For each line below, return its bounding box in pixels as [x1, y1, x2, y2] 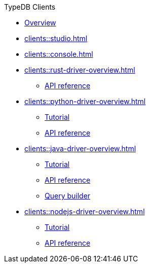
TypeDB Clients [4, 3, 56, 11]
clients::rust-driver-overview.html [24, 65, 135, 74]
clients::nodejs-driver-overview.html [24, 207, 145, 216]
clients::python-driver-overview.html [24, 97, 146, 106]
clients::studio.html [24, 34, 88, 43]
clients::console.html [24, 50, 93, 58]
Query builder [45, 191, 91, 200]
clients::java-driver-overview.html [24, 144, 136, 153]
